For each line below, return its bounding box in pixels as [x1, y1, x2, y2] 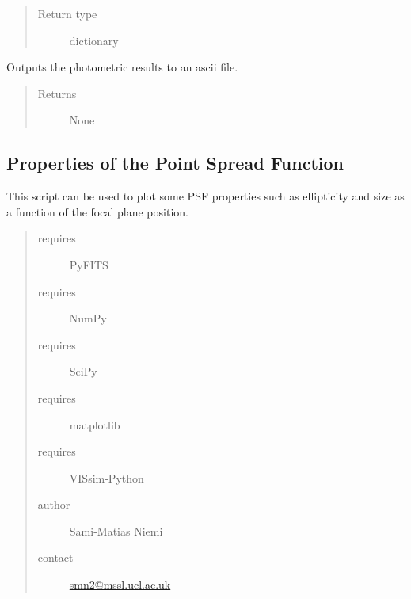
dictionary [69, 32, 119, 48]
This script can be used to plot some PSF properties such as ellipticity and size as [6, 188, 405, 204]
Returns [37, 85, 77, 101]
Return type [37, 6, 97, 21]
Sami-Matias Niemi [69, 522, 163, 539]
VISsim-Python [69, 469, 144, 486]
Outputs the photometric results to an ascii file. [6, 59, 238, 75]
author [37, 496, 70, 513]
